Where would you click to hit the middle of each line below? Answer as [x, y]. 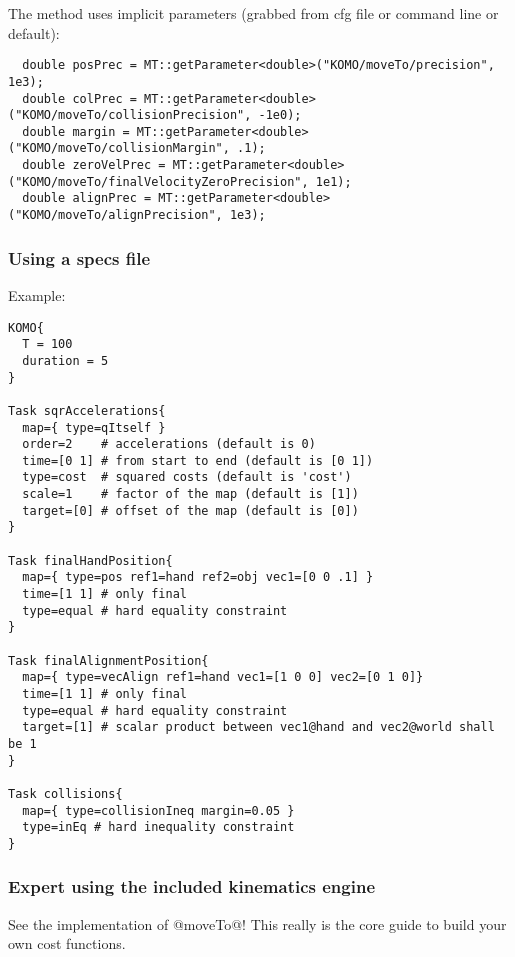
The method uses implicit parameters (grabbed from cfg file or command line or [253, 13]
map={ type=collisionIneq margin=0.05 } [158, 810]
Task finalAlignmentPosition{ [108, 660]
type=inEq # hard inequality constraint [158, 827]
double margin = [76, 131]
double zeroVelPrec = [94, 165]
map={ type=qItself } [94, 427]
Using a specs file [79, 257]
